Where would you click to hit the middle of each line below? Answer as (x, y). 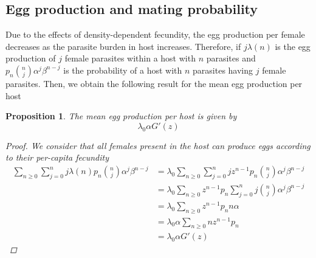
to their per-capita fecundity (57, 157)
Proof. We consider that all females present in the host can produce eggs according (158, 145)
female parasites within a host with (130, 58)
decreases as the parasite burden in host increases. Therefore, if (123, 46)
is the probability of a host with (123, 70)
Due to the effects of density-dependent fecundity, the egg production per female (155, 34)
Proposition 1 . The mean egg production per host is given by (121, 116)
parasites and (231, 58)
